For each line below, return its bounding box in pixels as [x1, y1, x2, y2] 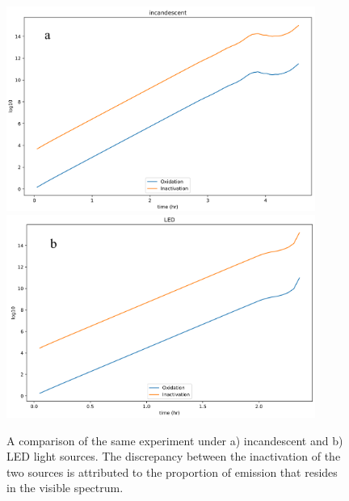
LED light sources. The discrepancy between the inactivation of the [6, 448, 341, 465]
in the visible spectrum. [6, 479, 124, 496]
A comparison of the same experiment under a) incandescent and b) [6, 432, 343, 448]
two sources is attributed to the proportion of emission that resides [6, 463, 338, 480]
